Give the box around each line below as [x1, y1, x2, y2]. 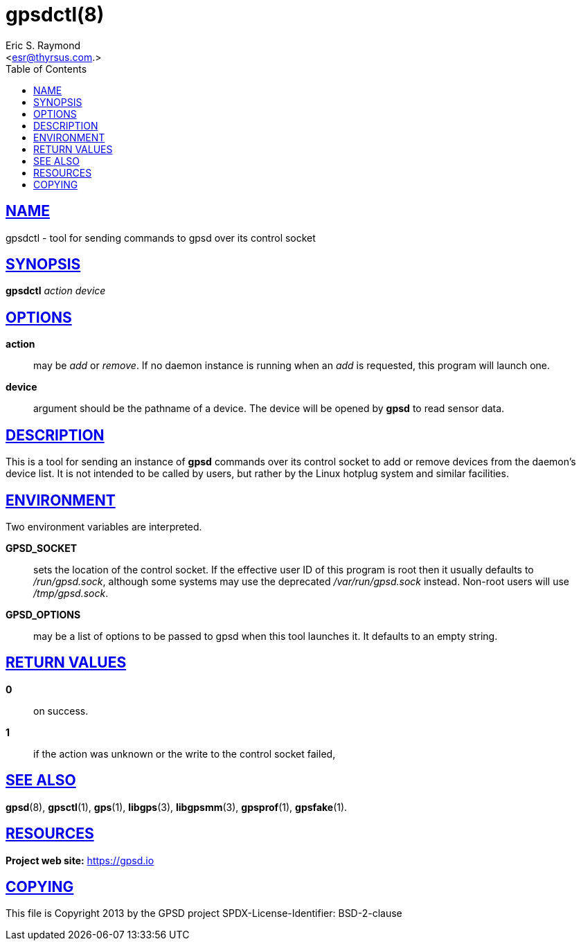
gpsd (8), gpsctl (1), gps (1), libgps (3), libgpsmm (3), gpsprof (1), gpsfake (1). [6, 801, 348, 813]
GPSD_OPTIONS [6, 608, 81, 621]
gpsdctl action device [6, 285, 106, 297]
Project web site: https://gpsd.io [6, 854, 154, 866]
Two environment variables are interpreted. [6, 520, 202, 533]
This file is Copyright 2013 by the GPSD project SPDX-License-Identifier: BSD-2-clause [6, 907, 402, 920]
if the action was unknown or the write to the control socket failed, [33, 747, 336, 760]
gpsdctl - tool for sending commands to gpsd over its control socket [6, 231, 316, 244]
